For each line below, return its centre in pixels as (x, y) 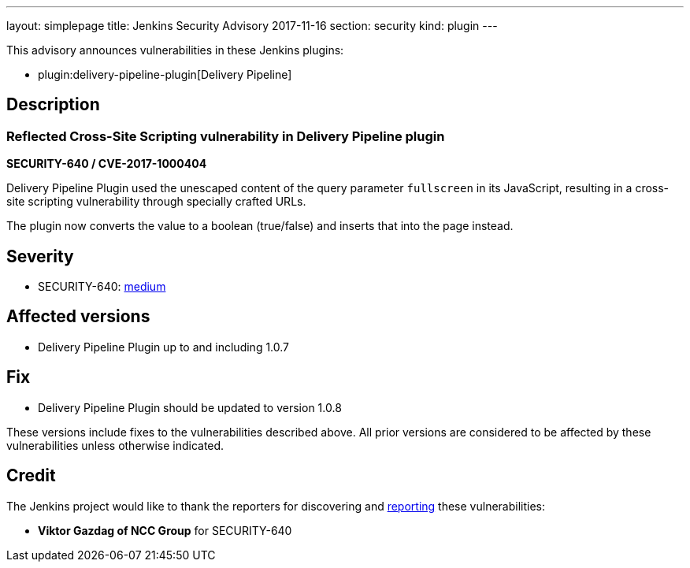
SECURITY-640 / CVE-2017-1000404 (107, 164)
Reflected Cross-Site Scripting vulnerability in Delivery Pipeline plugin (226, 136)
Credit (31, 476)
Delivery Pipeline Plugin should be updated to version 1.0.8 (190, 407)
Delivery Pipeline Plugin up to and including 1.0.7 (164, 347)
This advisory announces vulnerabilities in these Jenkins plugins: (175, 50)
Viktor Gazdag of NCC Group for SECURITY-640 (165, 530)
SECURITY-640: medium (102, 287)
